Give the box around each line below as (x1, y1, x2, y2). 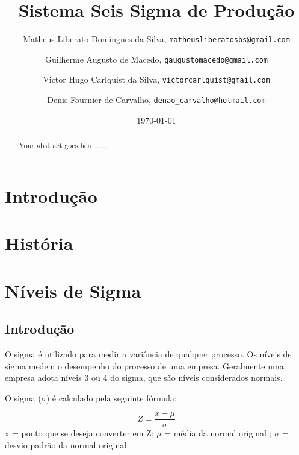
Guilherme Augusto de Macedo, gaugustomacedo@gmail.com (45, 52, 268, 65)
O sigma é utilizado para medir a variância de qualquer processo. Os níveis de (5, 347, 292, 360)
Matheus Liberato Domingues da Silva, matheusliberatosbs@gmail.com (23, 33, 290, 45)
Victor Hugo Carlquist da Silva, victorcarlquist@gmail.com (43, 73, 270, 86)
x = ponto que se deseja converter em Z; (5, 427, 154, 439)
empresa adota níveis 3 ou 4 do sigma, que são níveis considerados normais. (5, 371, 283, 384)
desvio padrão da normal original (5, 438, 127, 451)
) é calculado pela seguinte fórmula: (46, 391, 177, 404)
